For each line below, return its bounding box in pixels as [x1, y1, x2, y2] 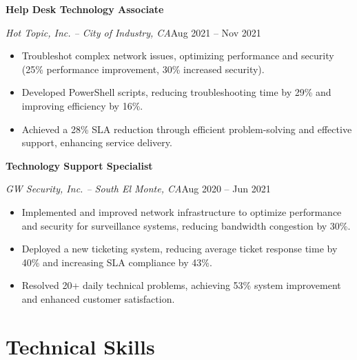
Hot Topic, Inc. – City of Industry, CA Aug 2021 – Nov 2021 [6, 25, 261, 39]
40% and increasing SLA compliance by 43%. [21, 254, 212, 269]
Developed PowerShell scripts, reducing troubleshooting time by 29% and [21, 85, 331, 99]
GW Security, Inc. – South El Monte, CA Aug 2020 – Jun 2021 [6, 181, 271, 196]
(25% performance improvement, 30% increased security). [21, 61, 265, 76]
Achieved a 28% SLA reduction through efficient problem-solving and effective [21, 121, 352, 136]
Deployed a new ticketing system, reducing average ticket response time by [21, 241, 338, 256]
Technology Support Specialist [6, 158, 153, 172]
